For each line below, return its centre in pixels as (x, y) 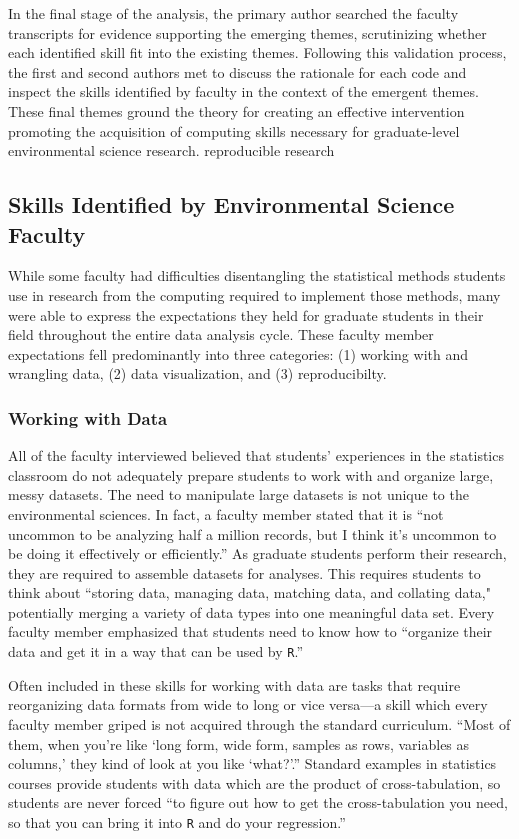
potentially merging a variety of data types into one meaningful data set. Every (251, 611)
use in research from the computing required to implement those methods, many (254, 294)
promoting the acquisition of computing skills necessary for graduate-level (234, 130)
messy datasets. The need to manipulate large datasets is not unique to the (238, 494)
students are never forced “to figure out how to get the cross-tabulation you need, (258, 802)
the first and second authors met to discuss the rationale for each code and (237, 71)
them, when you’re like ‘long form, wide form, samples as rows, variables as (239, 743)
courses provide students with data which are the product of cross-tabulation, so (254, 782)
